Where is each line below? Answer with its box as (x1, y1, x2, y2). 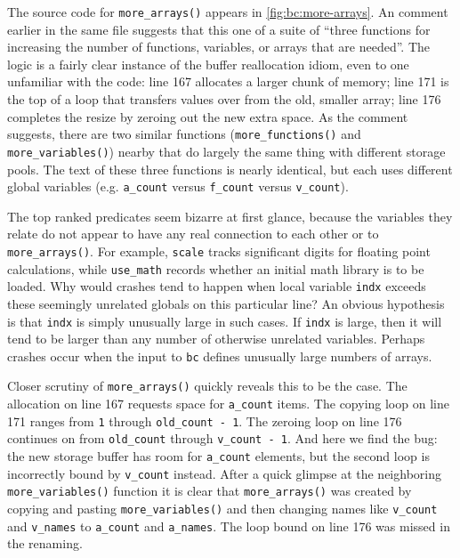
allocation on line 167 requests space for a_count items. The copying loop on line (7, 394, 449, 413)
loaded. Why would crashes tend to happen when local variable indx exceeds (7, 277, 426, 295)
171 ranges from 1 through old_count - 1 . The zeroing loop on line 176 (7, 411, 402, 430)
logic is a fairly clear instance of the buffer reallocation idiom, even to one (7, 54, 409, 73)
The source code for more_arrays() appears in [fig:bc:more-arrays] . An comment (7, 3, 448, 20)
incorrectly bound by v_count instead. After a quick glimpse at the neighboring (7, 464, 441, 482)
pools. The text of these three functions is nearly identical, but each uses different (7, 159, 453, 178)
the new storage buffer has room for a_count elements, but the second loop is (7, 447, 430, 465)
